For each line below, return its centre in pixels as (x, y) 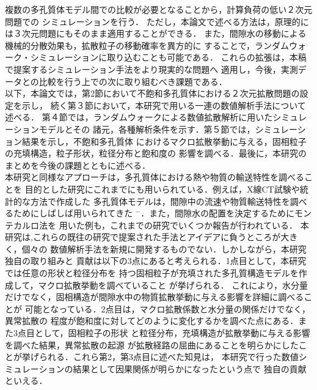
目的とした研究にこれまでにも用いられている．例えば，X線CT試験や (162, 189)
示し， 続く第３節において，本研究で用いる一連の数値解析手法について (164, 105)
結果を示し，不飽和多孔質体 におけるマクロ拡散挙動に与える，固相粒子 (164, 141)
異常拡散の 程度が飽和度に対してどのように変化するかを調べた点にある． (152, 321)
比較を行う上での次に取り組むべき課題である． (133, 81)
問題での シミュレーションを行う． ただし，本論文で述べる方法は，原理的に (157, 21)
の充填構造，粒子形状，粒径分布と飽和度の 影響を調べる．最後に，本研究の (156, 153)
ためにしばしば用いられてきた (73, 213)
